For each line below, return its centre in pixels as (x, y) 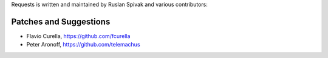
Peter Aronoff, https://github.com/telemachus (83, 45)
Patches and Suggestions (61, 21)
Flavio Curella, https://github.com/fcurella (78, 36)
